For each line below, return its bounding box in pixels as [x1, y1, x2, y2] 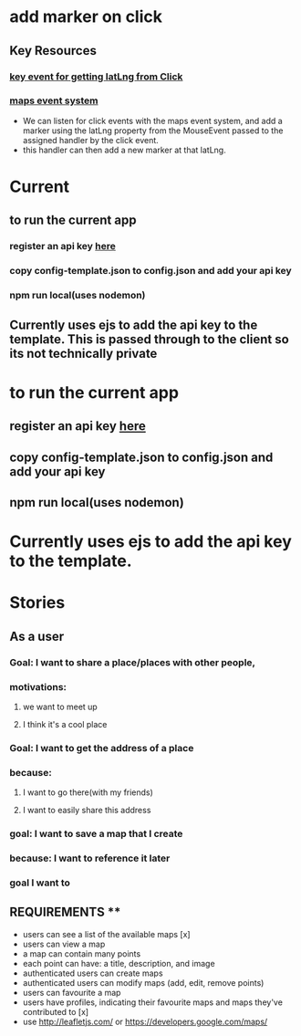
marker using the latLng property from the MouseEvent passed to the [22, 125, 284, 136]
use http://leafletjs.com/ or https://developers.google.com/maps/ [22, 1016, 268, 1027]
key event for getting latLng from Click [9, 70, 183, 83]
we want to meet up [22, 701, 98, 712]
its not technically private [9, 345, 158, 361]
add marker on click [9, 6, 162, 27]
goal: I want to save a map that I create [9, 828, 183, 841]
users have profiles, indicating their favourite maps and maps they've [22, 997, 283, 1008]
